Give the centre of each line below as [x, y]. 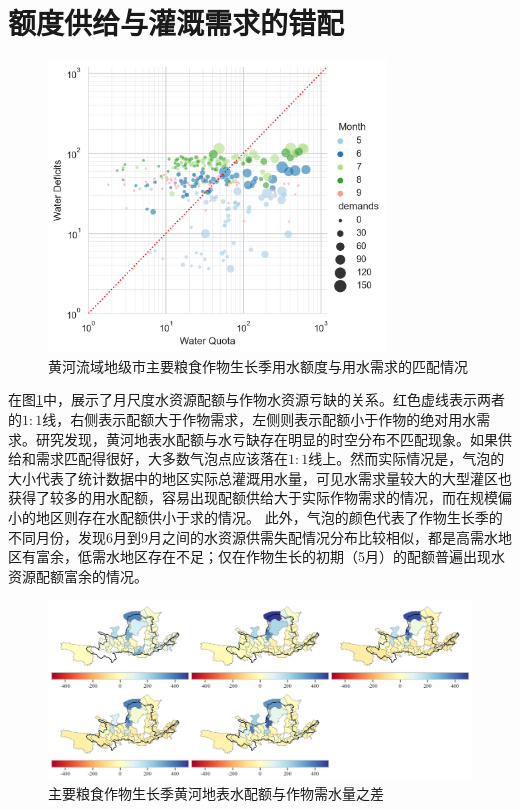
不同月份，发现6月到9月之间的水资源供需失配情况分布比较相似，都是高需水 [253, 536]
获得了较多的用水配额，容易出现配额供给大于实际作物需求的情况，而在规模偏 [260, 497]
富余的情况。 [105, 575]
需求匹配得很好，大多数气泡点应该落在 [161, 458]
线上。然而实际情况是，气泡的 [406, 458]
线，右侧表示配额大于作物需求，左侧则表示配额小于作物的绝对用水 [259, 419]
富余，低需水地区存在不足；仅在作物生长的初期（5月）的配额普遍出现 [263, 556]
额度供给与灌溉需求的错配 [176, 22]
